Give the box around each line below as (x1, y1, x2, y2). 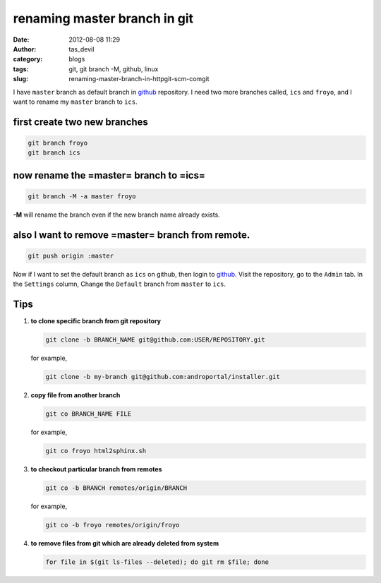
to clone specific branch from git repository (30, 317, 162, 325)
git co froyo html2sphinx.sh (45, 447, 147, 455)
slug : (13, 75, 28, 83)
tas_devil (68, 44, 95, 53)
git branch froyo (28, 138, 88, 147)
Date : (13, 35, 30, 44)
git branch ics (28, 149, 80, 157)
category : (13, 55, 43, 64)
